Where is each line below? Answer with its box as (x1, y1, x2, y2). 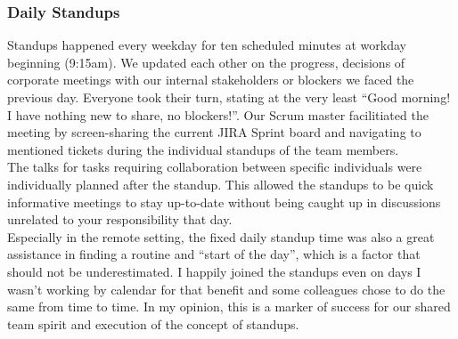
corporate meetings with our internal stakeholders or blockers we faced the (7, 70, 414, 89)
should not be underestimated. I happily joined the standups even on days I (7, 262, 421, 280)
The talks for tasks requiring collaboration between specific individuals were (7, 157, 422, 176)
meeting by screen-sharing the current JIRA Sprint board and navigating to (7, 123, 421, 141)
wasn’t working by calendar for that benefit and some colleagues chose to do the (7, 279, 446, 298)
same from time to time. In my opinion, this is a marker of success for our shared (7, 297, 451, 316)
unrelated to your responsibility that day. (7, 210, 233, 229)
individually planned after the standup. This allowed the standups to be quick (7, 174, 434, 193)
